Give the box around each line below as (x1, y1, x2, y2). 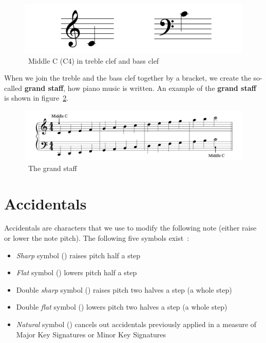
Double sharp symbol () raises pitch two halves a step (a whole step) (16, 284, 232, 295)
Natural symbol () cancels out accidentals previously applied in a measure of (16, 319, 257, 330)
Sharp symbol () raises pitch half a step (16, 250, 141, 260)
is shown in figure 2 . (4, 92, 69, 103)
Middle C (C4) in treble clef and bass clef (28, 55, 159, 66)
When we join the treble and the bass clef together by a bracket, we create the (4, 72, 251, 83)
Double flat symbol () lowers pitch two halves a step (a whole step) (16, 301, 227, 312)
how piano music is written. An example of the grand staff (67, 82, 256, 93)
